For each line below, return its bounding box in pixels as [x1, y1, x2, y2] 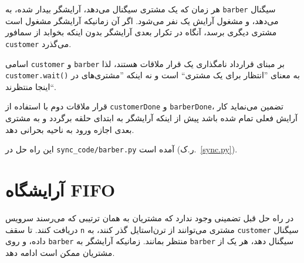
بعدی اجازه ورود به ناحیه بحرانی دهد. [5, 123, 134, 135]
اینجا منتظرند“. [5, 80, 55, 92]
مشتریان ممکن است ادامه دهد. [5, 246, 115, 258]
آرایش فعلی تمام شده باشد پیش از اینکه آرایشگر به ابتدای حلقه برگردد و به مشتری [5, 112, 298, 124]
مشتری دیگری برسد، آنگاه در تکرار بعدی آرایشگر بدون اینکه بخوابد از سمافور [5, 26, 277, 38]
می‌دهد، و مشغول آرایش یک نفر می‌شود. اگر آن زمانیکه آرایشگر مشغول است [5, 14, 279, 26]
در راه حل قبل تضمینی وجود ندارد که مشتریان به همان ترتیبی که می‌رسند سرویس [5, 212, 294, 224]
